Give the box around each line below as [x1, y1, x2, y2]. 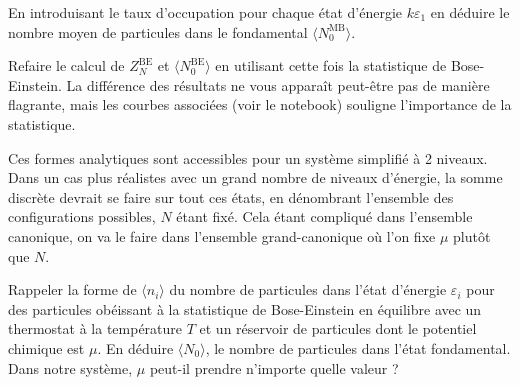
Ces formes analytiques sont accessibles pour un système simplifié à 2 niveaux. [8, 147, 488, 168]
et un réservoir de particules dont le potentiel [199, 318, 477, 339]
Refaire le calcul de [8, 55, 125, 76]
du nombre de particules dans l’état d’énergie [169, 279, 447, 300]
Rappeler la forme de [8, 279, 137, 300]
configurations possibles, [8, 206, 156, 227]
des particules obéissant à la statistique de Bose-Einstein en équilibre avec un [8, 298, 482, 319]
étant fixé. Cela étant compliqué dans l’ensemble [176, 206, 473, 227]
